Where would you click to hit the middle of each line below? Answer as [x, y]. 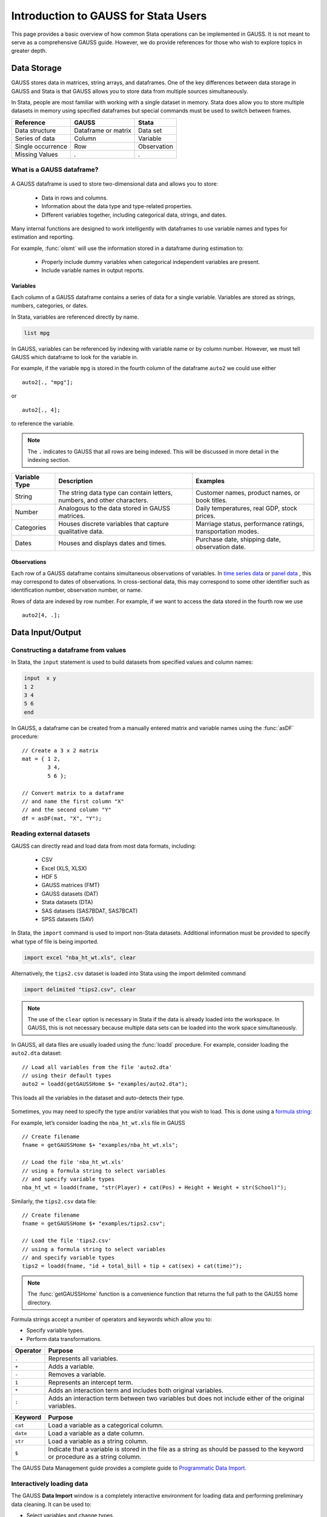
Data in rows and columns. [75, 198]
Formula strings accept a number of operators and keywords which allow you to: [112, 1319]
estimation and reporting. [43, 237]
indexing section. [49, 460]
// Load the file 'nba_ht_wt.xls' [73, 1162]
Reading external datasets [51, 834]
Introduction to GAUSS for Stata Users [109, 16]
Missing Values [36, 154]
